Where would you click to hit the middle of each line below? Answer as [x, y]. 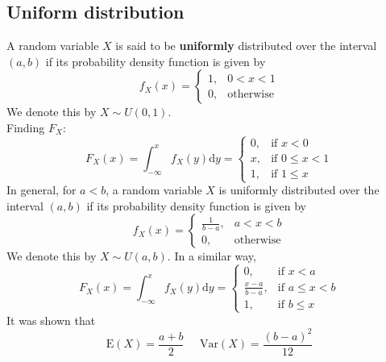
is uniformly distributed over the [299, 190]
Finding [26, 127]
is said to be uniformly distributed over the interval [246, 46]
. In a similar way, [212, 256]
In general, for [42, 190]
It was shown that [51, 320]
